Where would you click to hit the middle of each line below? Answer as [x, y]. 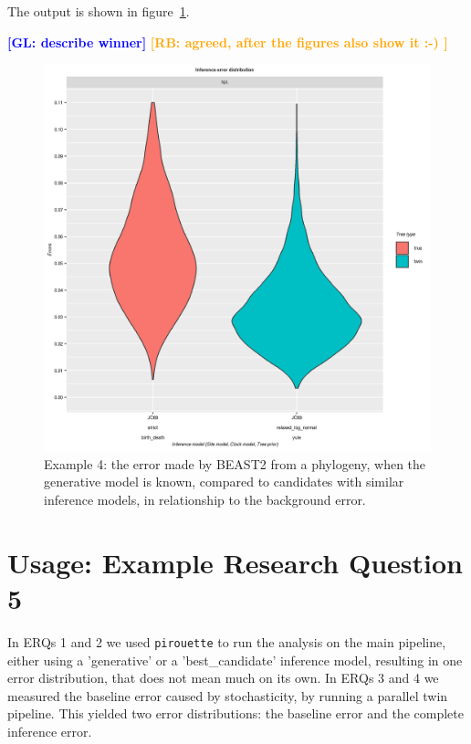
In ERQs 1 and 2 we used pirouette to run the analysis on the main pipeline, [227, 641]
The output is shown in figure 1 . [99, 11]
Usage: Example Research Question [235, 562]
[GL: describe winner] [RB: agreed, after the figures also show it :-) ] [228, 42]
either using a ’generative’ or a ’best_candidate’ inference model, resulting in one [235, 660]
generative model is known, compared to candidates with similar [224, 482]
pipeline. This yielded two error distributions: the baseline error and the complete [235, 713]
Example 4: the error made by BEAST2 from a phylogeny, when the [235, 463]
